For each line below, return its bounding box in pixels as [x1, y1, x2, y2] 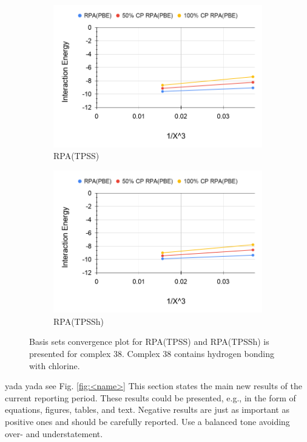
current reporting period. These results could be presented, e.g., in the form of [5, 391, 296, 404]
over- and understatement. [5, 427, 103, 440]
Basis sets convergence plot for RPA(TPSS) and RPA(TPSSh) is [29, 335, 269, 348]
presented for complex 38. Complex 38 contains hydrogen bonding [29, 347, 274, 359]
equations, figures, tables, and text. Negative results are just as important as [5, 403, 289, 416]
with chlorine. [29, 359, 80, 372]
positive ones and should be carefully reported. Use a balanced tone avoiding [5, 415, 290, 427]
